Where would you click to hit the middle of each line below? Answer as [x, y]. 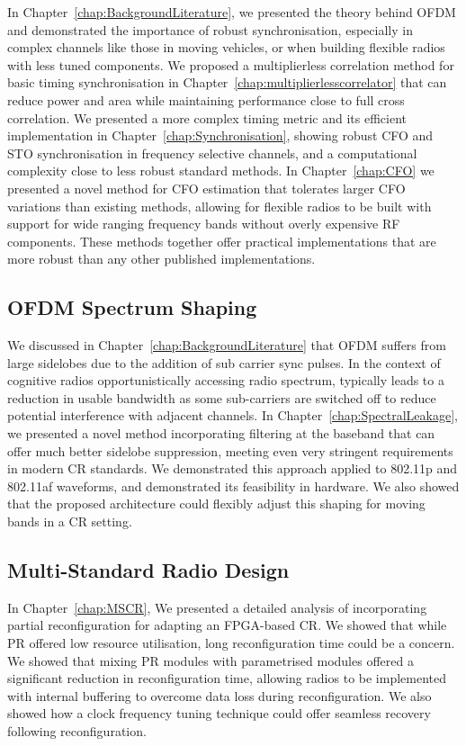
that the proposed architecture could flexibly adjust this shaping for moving [216, 503]
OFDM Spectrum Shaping [132, 307]
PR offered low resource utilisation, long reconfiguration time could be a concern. [231, 643]
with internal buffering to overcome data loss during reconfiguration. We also [220, 695]
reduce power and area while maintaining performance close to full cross [206, 99]
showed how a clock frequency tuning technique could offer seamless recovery [219, 713]
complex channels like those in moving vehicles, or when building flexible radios [226, 47]
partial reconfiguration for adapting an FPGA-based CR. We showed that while [227, 625]
